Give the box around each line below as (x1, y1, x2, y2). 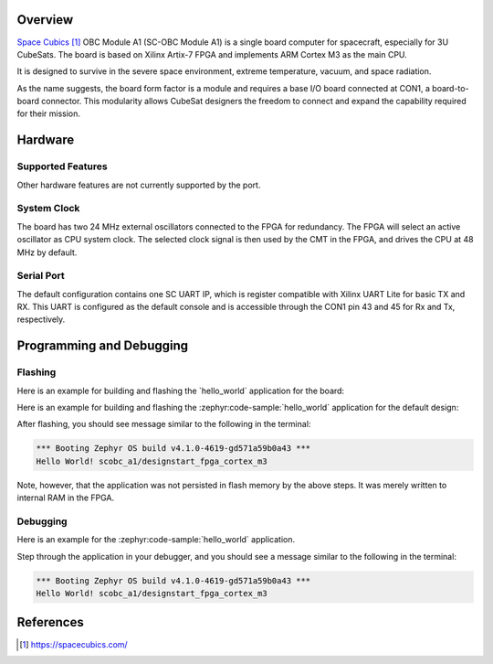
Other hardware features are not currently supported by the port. (16, 179, 261, 190)
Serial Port (16, 270, 65, 283)
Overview (16, 12, 74, 27)
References (16, 615, 84, 630)
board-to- (432, 82, 469, 93)
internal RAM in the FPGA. (16, 492, 115, 503)
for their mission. (16, 108, 81, 119)
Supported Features (16, 160, 109, 173)
